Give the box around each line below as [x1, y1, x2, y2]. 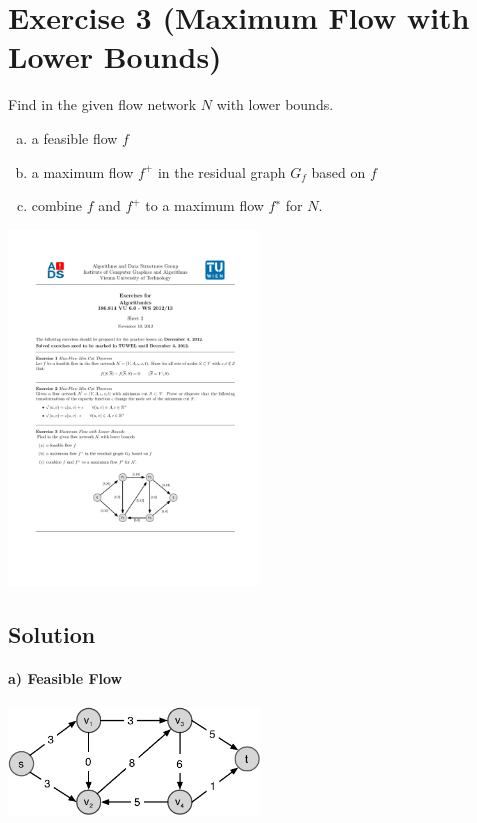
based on [311, 161, 366, 182]
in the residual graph [157, 161, 286, 182]
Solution [8, 619, 96, 650]
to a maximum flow [145, 195, 264, 216]
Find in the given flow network [8, 94, 197, 115]
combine [31, 195, 82, 216]
